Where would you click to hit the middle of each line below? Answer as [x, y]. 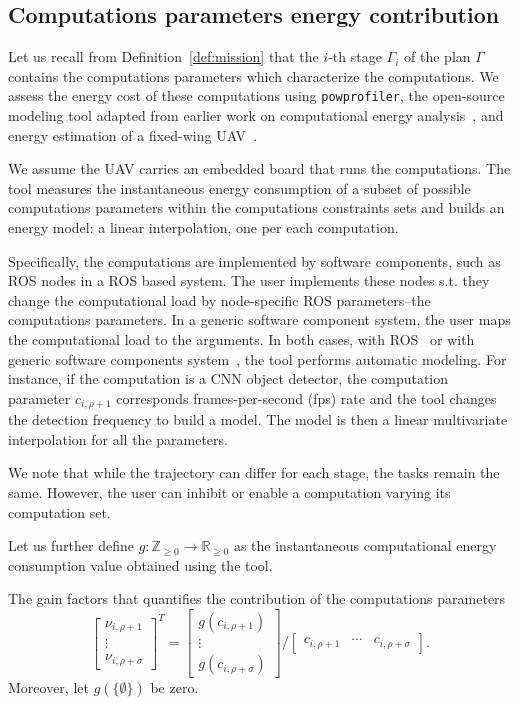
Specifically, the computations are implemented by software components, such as [254, 260]
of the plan [437, 56]
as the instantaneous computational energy [365, 545]
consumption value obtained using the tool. [140, 564]
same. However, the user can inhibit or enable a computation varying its [229, 492]
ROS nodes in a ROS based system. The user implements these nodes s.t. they [249, 280]
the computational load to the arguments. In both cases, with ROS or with [241, 338]
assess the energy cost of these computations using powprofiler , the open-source [256, 95]
